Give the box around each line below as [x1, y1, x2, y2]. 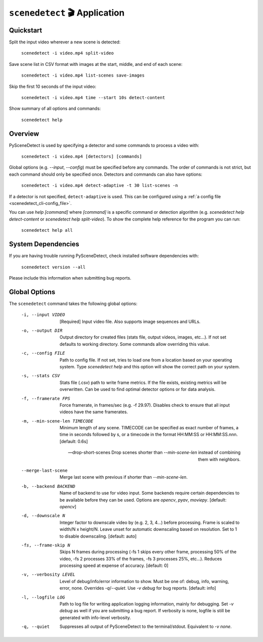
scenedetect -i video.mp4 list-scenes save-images [21, 73, 145, 78]
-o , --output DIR [21, 327, 63, 333]
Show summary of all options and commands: [9, 105, 101, 112]
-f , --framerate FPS [21, 396, 71, 401]
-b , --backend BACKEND [21, 483, 75, 489]
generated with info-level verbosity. [59, 615, 131, 621]
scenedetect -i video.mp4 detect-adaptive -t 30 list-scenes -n [21, 183, 178, 188]
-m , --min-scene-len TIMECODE [21, 418, 94, 424]
